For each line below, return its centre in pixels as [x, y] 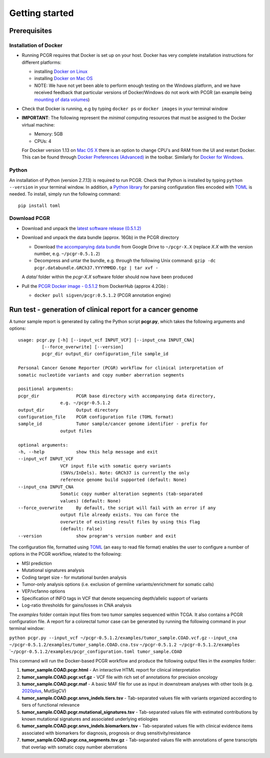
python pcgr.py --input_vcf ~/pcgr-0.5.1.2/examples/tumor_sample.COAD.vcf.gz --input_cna [123, 638]
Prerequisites [30, 31]
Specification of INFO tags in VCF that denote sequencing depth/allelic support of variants [115, 598]
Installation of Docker [36, 45]
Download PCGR [29, 218]
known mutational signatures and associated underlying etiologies [90, 719]
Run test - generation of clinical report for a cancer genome [104, 309]
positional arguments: [46, 389]
